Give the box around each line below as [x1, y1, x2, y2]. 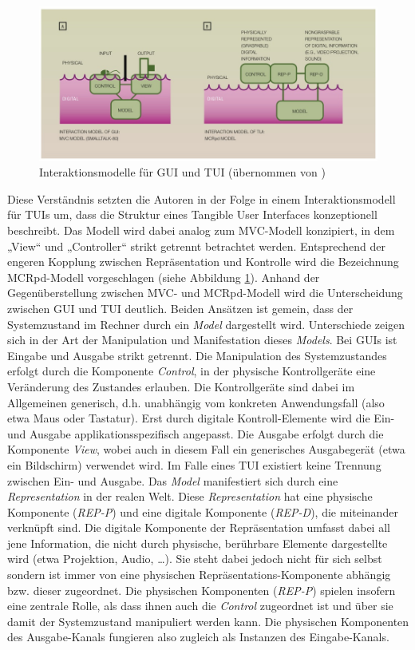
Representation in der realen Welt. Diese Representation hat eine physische [7, 488, 373, 505]
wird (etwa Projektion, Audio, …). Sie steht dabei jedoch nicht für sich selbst [7, 550, 382, 567]
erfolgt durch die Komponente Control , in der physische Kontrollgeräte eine [7, 363, 376, 379]
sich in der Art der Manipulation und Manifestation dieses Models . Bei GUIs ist [7, 331, 397, 348]
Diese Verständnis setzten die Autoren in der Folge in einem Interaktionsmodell [7, 190, 396, 207]
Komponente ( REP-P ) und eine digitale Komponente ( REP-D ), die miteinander [7, 503, 398, 520]
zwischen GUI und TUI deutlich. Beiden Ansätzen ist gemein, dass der [7, 299, 354, 316]
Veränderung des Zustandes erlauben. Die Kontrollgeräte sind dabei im [7, 378, 355, 394]
